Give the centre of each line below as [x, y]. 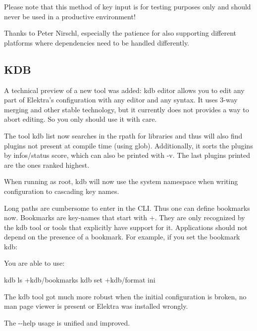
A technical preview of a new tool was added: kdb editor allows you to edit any [124, 90]
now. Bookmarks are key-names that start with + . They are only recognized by [125, 217]
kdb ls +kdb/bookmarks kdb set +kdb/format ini [80, 280]
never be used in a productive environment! [70, 16]
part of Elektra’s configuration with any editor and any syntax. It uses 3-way [121, 100]
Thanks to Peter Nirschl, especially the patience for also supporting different [120, 33]
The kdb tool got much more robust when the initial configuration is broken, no [125, 296]
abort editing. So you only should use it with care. [80, 119]
